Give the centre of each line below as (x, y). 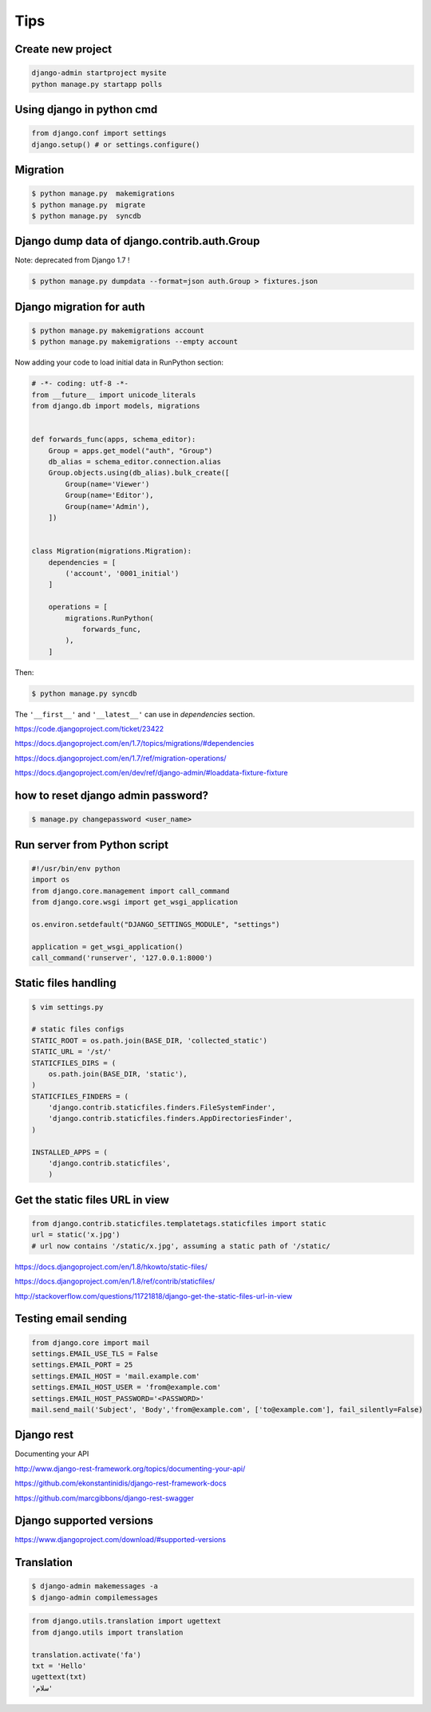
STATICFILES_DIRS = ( (74, 1063)
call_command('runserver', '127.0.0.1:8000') (122, 958)
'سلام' (42, 1688)
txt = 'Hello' (59, 1666)
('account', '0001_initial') (122, 573)
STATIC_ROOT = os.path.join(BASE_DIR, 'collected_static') (149, 1040)
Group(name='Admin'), (107, 506)
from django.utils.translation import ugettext (126, 1621)
